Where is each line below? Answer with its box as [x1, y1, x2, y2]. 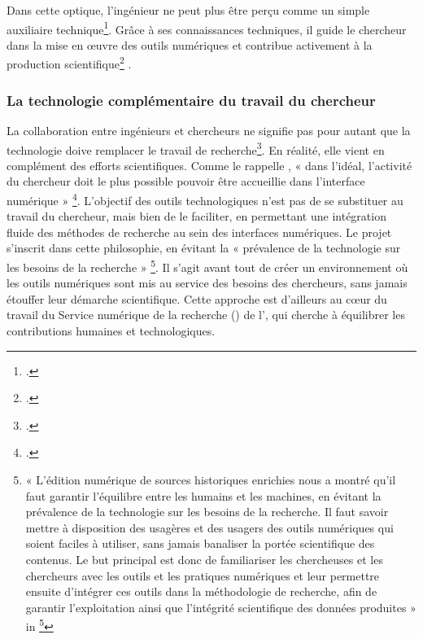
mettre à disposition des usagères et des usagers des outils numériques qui [25, 519, 394, 536]
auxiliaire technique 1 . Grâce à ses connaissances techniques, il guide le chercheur [7, 18, 407, 37]
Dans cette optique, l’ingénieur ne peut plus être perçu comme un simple [7, 2, 370, 18]
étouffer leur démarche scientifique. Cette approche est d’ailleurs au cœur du [7, 290, 387, 307]
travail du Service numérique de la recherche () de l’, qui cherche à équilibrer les [7, 306, 405, 323]
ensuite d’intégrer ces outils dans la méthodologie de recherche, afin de [25, 583, 377, 600]
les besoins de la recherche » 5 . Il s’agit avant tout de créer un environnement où [7, 256, 408, 275]
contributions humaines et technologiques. [7, 322, 216, 339]
